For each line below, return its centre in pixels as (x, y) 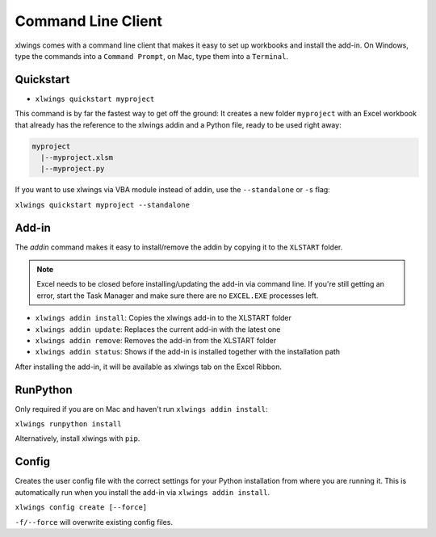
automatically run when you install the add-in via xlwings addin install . (143, 492)
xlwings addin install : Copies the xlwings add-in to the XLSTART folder (163, 318)
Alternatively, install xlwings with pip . (78, 438)
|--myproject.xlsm (77, 157)
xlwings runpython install (68, 424)
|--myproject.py (73, 169)
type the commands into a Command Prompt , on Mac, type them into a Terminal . (151, 56)
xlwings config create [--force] (81, 508)
